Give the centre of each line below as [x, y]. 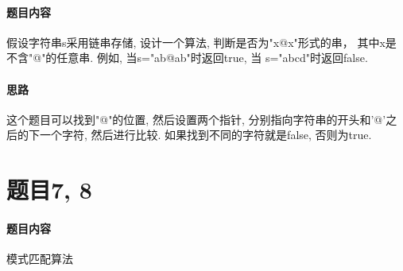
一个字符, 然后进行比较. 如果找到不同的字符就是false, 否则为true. [205, 135]
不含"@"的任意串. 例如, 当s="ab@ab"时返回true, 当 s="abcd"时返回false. [187, 58]
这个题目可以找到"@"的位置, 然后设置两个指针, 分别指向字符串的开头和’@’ [196, 119]
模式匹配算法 [40, 259]
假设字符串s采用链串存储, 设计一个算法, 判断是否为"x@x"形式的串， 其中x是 [201, 42]
